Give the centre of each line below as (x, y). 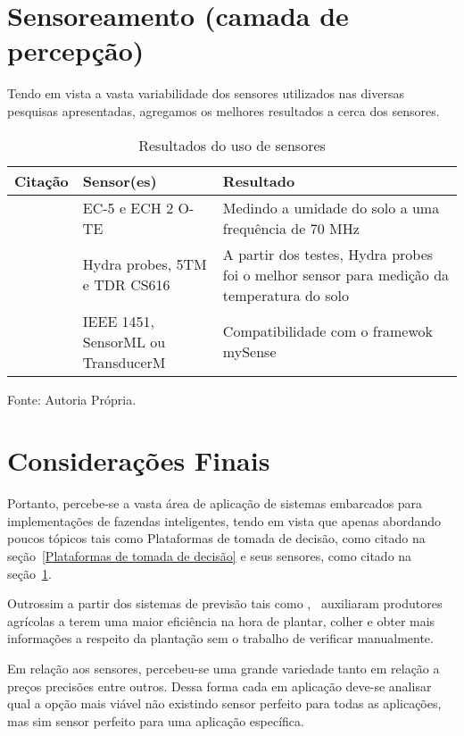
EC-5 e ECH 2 (128, 207)
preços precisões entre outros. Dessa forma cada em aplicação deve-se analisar (220, 686)
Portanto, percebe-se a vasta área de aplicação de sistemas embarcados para (215, 503)
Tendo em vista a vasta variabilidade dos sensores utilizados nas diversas (206, 93)
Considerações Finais (139, 460)
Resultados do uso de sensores (232, 145)
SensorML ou (124, 341)
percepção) (76, 50)
